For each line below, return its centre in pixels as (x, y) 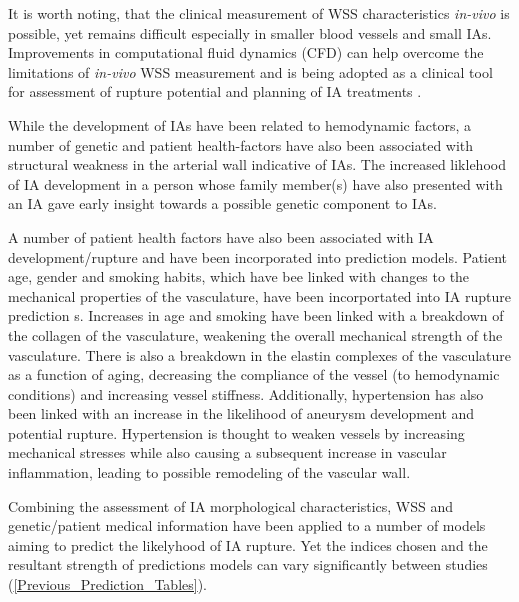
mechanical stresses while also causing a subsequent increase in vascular (227, 452)
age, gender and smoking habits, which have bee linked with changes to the (239, 276)
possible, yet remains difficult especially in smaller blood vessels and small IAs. (250, 32)
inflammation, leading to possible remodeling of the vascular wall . (209, 472)
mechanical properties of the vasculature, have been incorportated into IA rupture (259, 295)
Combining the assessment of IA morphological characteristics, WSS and (231, 505)
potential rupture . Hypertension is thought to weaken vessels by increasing (236, 432)
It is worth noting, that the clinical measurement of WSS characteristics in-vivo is (259, 13)
